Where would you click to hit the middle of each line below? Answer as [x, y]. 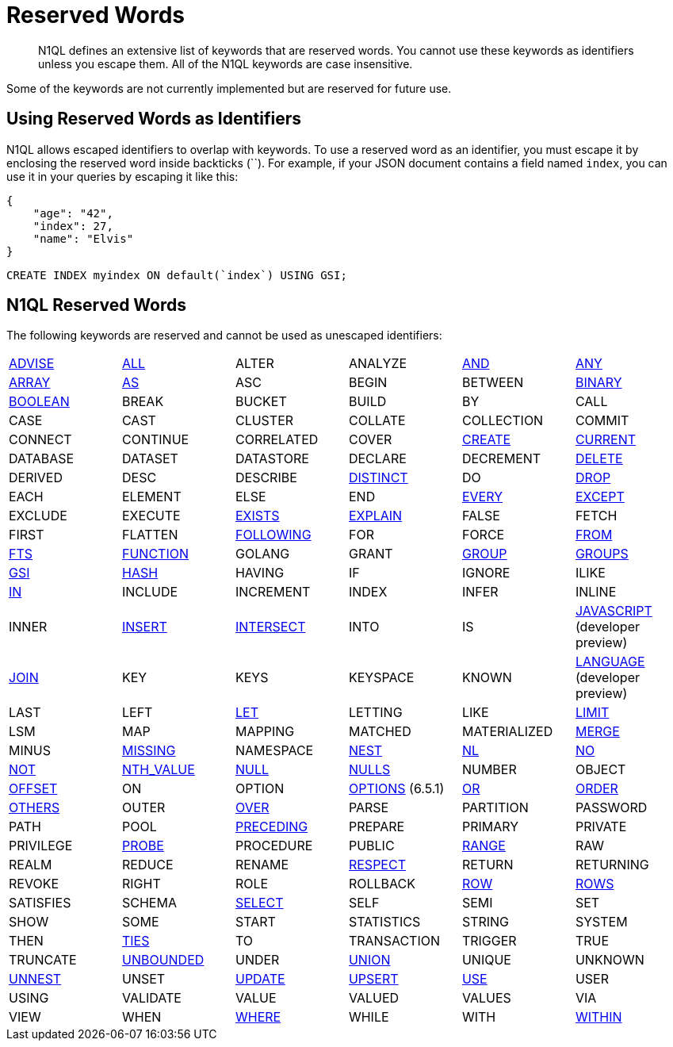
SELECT [259, 903]
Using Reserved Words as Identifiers [154, 119]
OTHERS [34, 808]
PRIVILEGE [41, 846]
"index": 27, [73, 226]
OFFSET [33, 789]
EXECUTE [151, 516]
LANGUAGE [610, 662]
